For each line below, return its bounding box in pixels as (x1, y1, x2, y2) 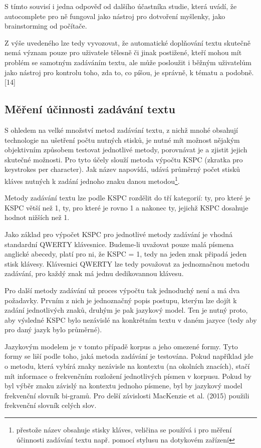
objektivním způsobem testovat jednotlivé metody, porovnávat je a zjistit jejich (5, 144, 247, 155)
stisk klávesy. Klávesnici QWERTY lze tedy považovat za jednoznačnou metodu (5, 258, 249, 269)
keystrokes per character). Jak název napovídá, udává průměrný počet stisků (5, 164, 240, 174)
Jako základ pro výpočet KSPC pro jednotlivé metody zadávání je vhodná (5, 229, 233, 239)
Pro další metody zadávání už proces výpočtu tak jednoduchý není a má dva (5, 285, 240, 295)
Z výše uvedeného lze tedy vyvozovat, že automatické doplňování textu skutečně (5, 37, 250, 48)
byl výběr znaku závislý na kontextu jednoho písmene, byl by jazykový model (5, 380, 242, 391)
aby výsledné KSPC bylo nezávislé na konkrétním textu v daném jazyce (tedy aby (5, 314, 257, 325)
